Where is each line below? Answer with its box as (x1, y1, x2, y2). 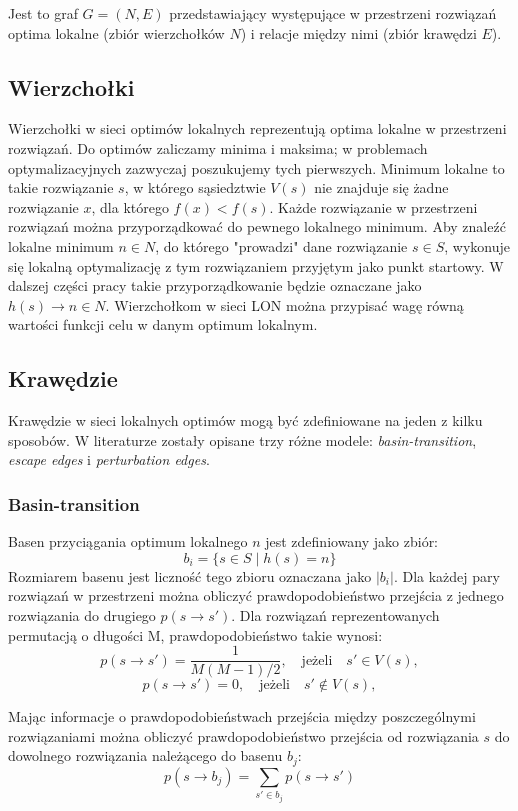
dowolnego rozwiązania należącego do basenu (8, 745, 283, 766)
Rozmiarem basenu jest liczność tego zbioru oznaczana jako (8, 565, 372, 586)
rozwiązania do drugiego (8, 604, 156, 625)
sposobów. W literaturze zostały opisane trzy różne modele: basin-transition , (8, 429, 477, 450)
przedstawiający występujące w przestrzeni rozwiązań (169, 3, 497, 23)
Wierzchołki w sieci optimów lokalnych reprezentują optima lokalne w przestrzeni (8, 118, 507, 139)
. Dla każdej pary (393, 565, 500, 586)
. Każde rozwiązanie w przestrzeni (269, 196, 478, 217)
